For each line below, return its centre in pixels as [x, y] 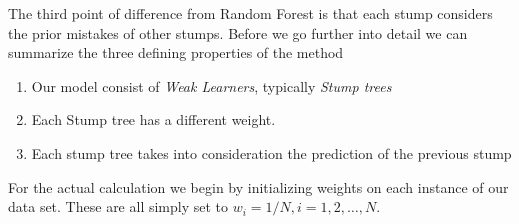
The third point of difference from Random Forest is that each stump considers [250, 13]
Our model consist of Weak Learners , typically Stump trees [211, 85]
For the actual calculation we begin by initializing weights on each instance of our [258, 186]
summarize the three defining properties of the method [176, 52]
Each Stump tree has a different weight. [153, 119]
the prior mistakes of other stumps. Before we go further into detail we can [238, 32]
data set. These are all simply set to [118, 206]
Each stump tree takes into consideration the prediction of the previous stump [271, 152]
